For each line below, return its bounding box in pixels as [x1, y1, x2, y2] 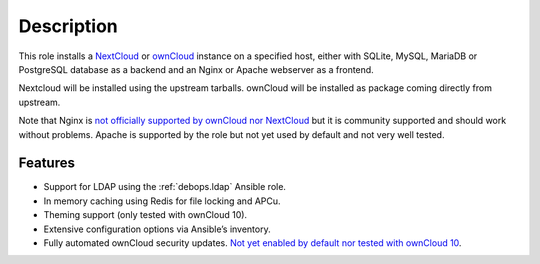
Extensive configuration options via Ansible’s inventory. [43, 223, 271, 235]
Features [18, 155, 75, 172]
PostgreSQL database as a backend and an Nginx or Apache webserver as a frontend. [18, 63, 374, 75]
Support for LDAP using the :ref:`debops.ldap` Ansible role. [43, 181, 287, 193]
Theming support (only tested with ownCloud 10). [43, 209, 248, 221]
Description [18, 15, 119, 37]
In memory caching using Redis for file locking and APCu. [43, 195, 281, 207]
